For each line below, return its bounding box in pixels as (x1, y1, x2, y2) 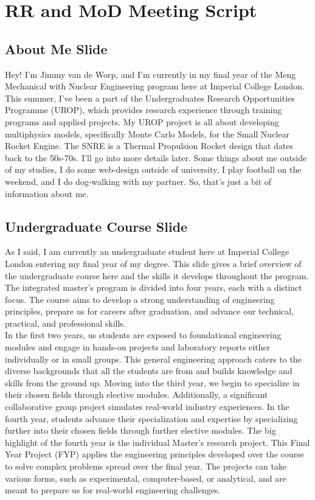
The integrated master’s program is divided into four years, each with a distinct (5, 281, 302, 294)
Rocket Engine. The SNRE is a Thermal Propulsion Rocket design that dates (5, 139, 294, 152)
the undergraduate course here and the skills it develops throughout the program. (5, 269, 309, 282)
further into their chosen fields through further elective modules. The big (5, 424, 276, 437)
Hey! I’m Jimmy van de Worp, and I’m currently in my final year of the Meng (5, 68, 296, 80)
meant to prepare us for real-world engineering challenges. (5, 484, 221, 496)
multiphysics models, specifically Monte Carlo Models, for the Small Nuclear (5, 127, 289, 140)
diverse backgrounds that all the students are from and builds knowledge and (5, 364, 292, 377)
